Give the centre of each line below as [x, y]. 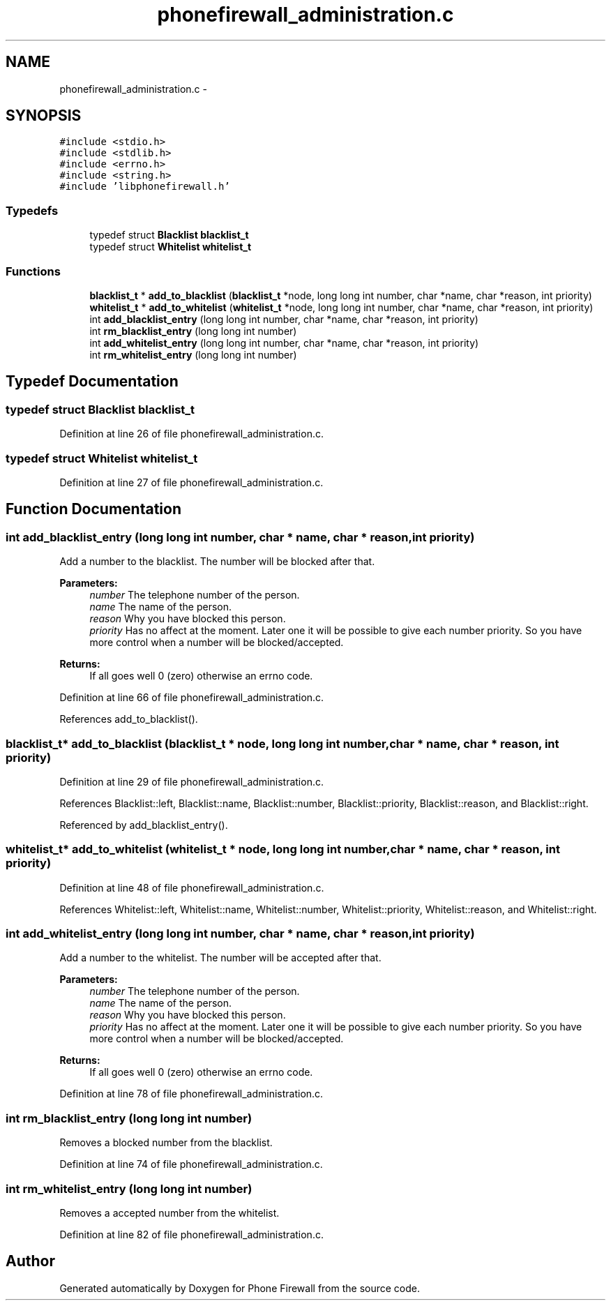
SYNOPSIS [44, 116]
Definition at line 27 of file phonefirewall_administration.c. [191, 482]
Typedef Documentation [92, 382]
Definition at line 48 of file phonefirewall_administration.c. [192, 887]
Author [30, 1261]
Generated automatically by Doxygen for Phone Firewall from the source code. [240, 1288]
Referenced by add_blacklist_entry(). [144, 825]
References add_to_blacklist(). [129, 719]
